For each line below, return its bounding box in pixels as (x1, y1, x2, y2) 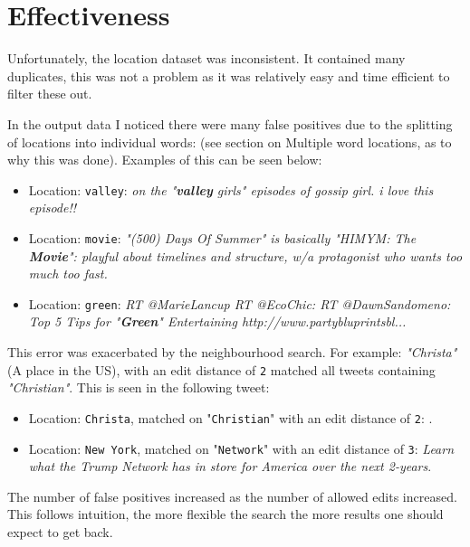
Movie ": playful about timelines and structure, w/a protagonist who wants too (28, 246, 463, 265)
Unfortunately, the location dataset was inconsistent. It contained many (7, 49, 406, 68)
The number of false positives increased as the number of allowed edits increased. (7, 486, 457, 505)
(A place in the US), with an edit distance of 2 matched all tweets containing (7, 360, 436, 379)
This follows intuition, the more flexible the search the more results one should (7, 505, 444, 523)
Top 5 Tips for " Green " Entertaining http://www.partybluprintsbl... (28, 312, 407, 331)
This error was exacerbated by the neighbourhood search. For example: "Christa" (7, 343, 457, 362)
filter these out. (7, 84, 92, 103)
